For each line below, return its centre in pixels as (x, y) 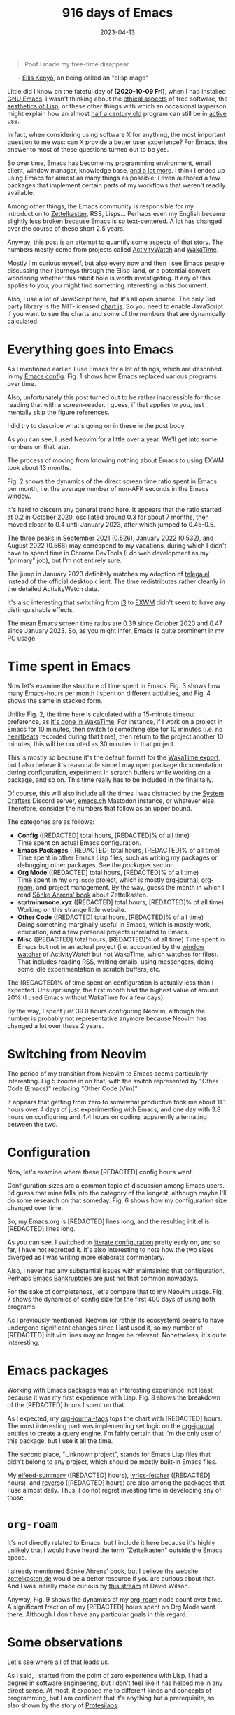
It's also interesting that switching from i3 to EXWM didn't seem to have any (116, 602)
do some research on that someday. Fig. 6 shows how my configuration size (117, 1200)
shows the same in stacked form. (55, 700)
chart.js (112, 306)
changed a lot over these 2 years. (56, 1025)
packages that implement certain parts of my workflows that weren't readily (116, 185)
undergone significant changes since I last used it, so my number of (105, 1328)
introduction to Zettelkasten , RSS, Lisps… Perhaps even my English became (116, 213)
